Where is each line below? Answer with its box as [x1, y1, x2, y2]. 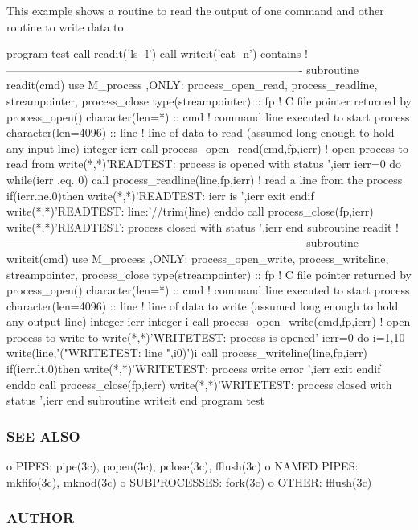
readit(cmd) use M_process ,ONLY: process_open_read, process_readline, [6, 76, 378, 93]
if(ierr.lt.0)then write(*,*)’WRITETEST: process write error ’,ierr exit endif [6, 360, 381, 377]
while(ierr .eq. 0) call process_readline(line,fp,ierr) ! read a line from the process [6, 171, 403, 187]
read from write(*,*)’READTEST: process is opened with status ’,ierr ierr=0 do [6, 155, 402, 172]
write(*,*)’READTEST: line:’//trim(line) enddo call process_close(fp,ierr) [6, 203, 374, 220]
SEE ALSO [6, 425, 80, 446]
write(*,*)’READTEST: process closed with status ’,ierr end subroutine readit [6, 218, 392, 235]
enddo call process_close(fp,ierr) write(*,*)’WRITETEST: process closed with [6, 376, 392, 392]
